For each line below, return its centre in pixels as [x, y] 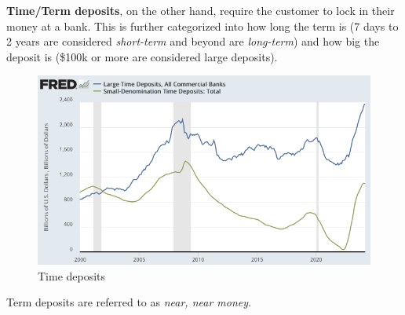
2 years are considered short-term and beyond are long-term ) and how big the [193, 41]
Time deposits [72, 275]
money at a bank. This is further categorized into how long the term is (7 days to [202, 26]
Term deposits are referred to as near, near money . [129, 302]
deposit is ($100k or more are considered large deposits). [142, 56]
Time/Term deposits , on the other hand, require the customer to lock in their [201, 10]
